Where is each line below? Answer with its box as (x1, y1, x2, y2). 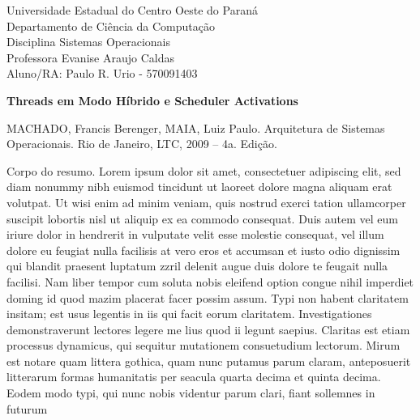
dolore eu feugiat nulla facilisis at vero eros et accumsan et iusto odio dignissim (6, 241, 401, 258)
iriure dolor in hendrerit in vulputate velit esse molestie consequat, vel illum (6, 226, 384, 243)
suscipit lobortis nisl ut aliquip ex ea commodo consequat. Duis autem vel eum (6, 210, 398, 227)
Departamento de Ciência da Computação (6, 17, 215, 34)
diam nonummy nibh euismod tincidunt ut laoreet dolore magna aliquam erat (6, 178, 392, 195)
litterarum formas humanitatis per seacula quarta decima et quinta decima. (6, 368, 381, 385)
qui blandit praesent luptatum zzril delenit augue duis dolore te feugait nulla (6, 257, 388, 274)
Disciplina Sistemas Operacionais (6, 33, 170, 50)
